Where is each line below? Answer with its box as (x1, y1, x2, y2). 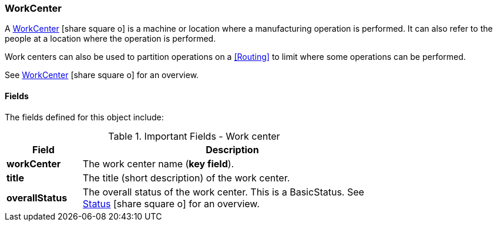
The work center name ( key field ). (82, 157, 234, 170)
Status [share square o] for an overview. (82, 197, 260, 210)
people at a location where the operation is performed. (5, 33, 216, 44)
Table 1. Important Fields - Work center (108, 130, 280, 142)
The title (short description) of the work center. (82, 171, 290, 184)
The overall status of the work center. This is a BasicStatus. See (82, 185, 364, 198)
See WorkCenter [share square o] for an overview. (5, 70, 199, 80)
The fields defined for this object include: (5, 112, 164, 122)
